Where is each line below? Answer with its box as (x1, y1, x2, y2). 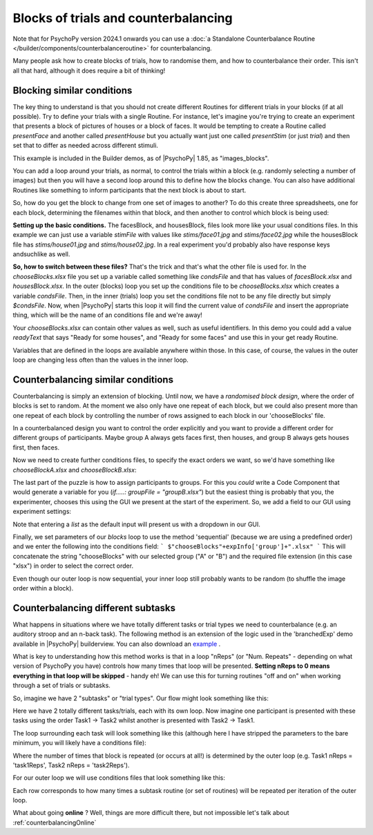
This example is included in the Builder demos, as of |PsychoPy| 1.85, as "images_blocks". (12, 154, 269, 162)
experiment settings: (12, 508, 72, 516)
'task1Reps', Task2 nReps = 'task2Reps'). (12, 760, 130, 769)
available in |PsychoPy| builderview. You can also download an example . (12, 640, 221, 648)
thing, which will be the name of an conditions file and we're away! (12, 311, 203, 319)
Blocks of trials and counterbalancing (12, 10, 233, 26)
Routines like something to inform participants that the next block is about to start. (12, 186, 247, 194)
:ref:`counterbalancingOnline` (12, 818, 97, 827)
